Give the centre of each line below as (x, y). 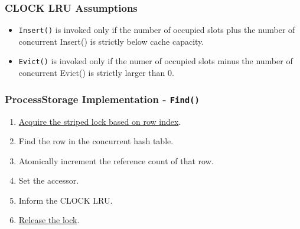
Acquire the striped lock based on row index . (100, 121)
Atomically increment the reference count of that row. (116, 160)
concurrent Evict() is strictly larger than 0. (96, 73)
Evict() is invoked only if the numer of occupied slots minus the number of (156, 61)
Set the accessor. (49, 180)
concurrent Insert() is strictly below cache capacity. (111, 41)
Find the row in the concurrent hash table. (96, 141)
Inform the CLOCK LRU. (66, 200)
